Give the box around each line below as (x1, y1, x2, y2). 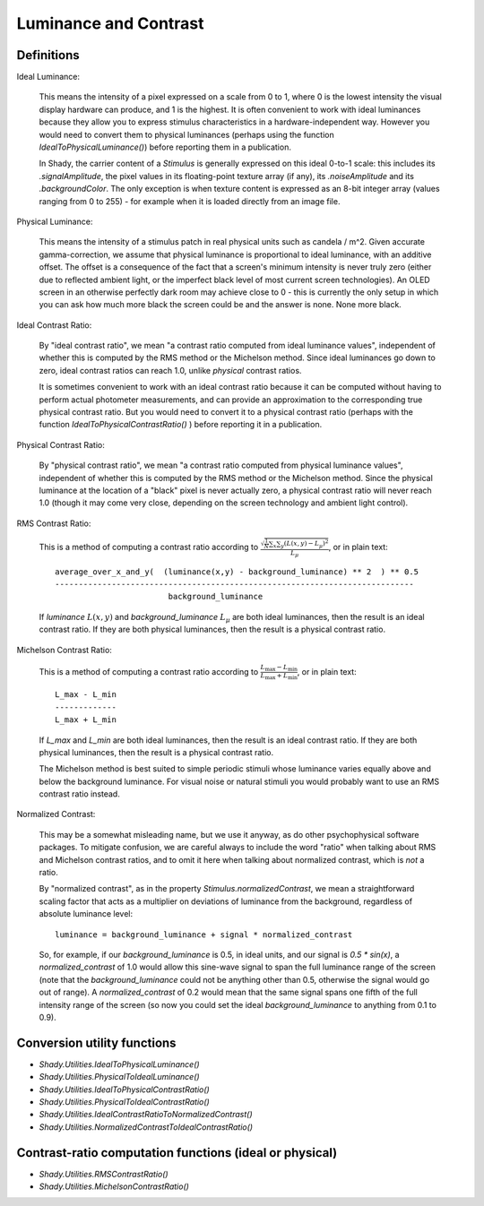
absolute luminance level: (39, 909, 134, 919)
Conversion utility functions (16, 1035, 177, 1050)
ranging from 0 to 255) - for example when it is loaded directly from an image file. (39, 195, 341, 206)
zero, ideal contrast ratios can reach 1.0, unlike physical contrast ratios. (39, 365, 302, 375)
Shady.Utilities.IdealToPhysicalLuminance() (39, 1058, 201, 1070)
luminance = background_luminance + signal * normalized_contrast (55, 929, 353, 940)
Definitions (16, 47, 80, 63)
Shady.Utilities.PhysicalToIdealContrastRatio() (39, 1097, 210, 1107)
